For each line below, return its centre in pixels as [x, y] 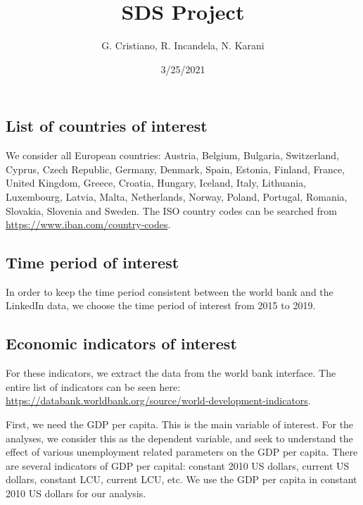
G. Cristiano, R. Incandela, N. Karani [183, 45]
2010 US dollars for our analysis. [76, 493]
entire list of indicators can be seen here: [93, 386]
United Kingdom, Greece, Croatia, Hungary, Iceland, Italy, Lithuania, [156, 183]
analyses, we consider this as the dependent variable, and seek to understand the [179, 438]
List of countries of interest [107, 126]
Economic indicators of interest [121, 343]
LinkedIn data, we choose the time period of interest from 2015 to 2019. [161, 305]
